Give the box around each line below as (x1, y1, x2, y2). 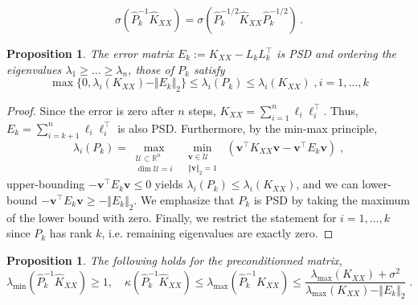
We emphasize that (140, 191, 235, 208)
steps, (188, 101, 216, 118)
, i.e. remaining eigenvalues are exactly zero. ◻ (101, 225, 334, 241)
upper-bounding (6, 175, 85, 192)
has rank (49, 225, 92, 241)
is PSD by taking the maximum (253, 191, 411, 208)
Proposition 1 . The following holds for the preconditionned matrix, (6, 251, 342, 268)
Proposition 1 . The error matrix (6, 45, 174, 61)
